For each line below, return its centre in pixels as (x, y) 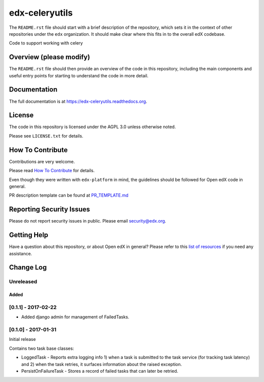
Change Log (28, 267)
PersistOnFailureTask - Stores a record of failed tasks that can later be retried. (100, 371)
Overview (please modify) (50, 57)
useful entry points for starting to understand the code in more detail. (79, 75)
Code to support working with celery (46, 43)
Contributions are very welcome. (42, 161)
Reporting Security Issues (50, 210)
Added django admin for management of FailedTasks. (75, 317)
